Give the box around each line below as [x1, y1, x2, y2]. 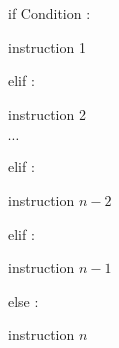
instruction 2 [8, 103, 86, 124]
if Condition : [8, 3, 91, 23]
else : [8, 290, 39, 311]
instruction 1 [8, 36, 86, 57]
